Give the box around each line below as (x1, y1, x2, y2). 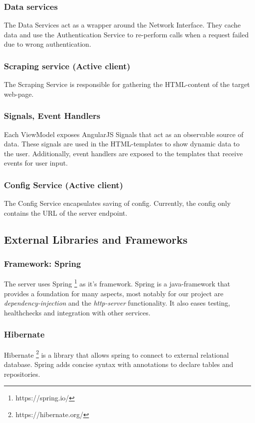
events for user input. (4, 158, 68, 168)
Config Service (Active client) (4, 178, 123, 191)
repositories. (4, 368, 40, 379)
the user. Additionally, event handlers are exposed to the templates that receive (4, 148, 243, 158)
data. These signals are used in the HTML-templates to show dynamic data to (4, 139, 240, 149)
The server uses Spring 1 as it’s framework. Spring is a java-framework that (4, 277, 230, 289)
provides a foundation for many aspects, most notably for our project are (4, 288, 224, 298)
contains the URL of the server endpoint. (4, 207, 127, 218)
